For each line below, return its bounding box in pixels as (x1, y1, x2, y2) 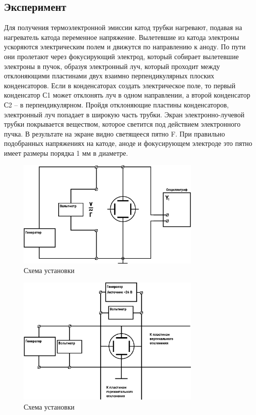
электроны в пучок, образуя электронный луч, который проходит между (4, 61, 220, 71)
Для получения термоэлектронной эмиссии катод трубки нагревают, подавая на (4, 22, 242, 33)
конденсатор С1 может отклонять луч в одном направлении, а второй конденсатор (4, 90, 251, 100)
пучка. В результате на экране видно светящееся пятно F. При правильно (4, 128, 225, 138)
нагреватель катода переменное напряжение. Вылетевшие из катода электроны (4, 32, 239, 42)
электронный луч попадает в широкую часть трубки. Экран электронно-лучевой (4, 109, 245, 119)
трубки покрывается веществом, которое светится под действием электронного (4, 119, 241, 129)
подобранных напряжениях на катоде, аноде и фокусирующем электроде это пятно (4, 138, 253, 148)
